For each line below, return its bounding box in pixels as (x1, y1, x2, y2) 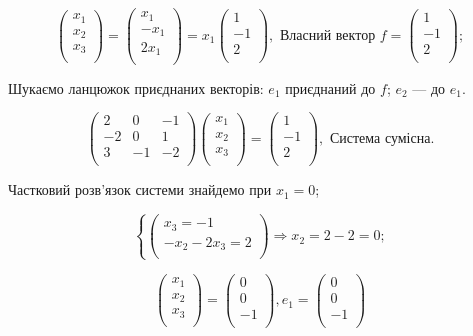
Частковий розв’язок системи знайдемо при (8, 179, 272, 200)
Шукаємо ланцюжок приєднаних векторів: (8, 77, 264, 98)
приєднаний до (285, 77, 376, 98)
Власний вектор (279, 28, 376, 43)
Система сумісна (329, 131, 431, 146)
